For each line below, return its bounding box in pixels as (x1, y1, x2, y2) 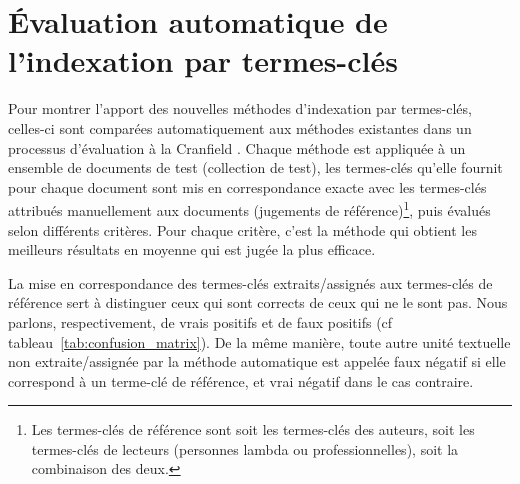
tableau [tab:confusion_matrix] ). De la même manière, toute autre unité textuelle (8, 331, 511, 352)
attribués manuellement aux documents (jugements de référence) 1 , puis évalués (8, 197, 491, 220)
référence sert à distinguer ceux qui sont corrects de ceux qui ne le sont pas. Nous (8, 292, 508, 313)
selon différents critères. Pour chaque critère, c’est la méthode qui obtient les (8, 219, 477, 240)
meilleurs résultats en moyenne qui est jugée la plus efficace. (8, 239, 376, 260)
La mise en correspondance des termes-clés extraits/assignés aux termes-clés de (8, 272, 493, 293)
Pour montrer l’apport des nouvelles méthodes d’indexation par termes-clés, (8, 98, 472, 119)
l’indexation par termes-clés (8, 40, 398, 81)
